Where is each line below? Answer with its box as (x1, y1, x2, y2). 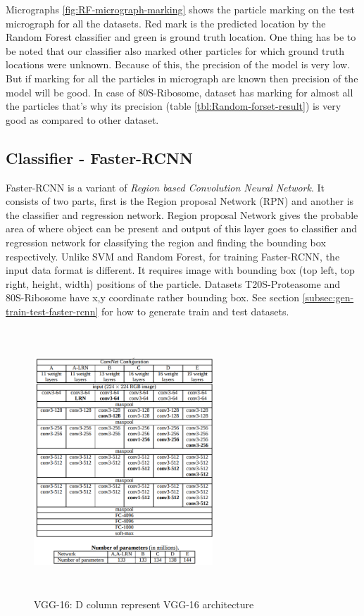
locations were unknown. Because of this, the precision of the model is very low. (6, 57, 351, 72)
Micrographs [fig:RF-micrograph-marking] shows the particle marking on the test (6, 2, 356, 16)
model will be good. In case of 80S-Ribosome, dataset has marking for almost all (6, 84, 353, 99)
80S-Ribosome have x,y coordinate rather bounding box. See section (6, 290, 299, 305)
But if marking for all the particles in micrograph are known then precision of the (6, 70, 358, 85)
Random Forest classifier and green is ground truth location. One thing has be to (6, 30, 356, 44)
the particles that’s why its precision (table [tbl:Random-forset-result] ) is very (6, 99, 341, 113)
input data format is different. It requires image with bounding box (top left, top (6, 263, 355, 277)
